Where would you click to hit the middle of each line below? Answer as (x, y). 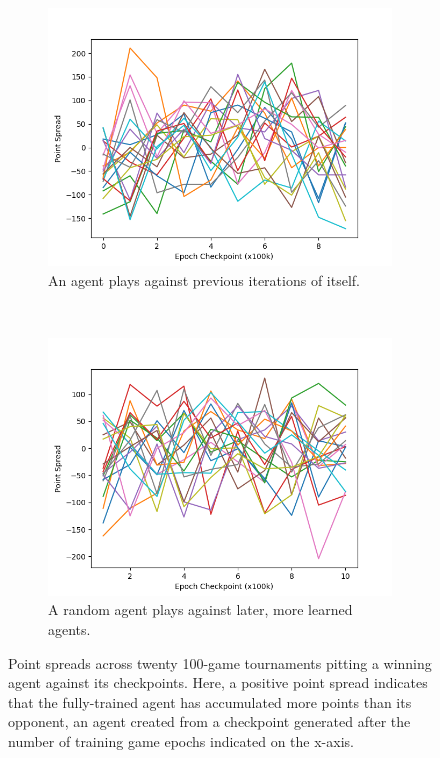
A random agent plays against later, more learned (200, 609)
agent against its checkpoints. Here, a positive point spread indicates (218, 682)
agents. (69, 628)
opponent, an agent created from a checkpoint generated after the (209, 721)
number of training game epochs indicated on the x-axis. (181, 740)
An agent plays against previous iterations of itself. (204, 279)
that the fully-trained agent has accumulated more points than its (210, 701)
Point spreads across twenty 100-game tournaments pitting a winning (220, 662)
